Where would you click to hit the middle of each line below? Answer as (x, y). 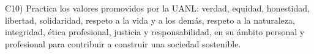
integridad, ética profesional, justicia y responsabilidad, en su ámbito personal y (155, 32)
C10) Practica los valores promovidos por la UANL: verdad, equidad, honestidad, (157, 8)
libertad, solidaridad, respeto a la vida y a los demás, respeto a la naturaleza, (150, 20)
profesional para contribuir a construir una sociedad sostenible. (123, 43)
